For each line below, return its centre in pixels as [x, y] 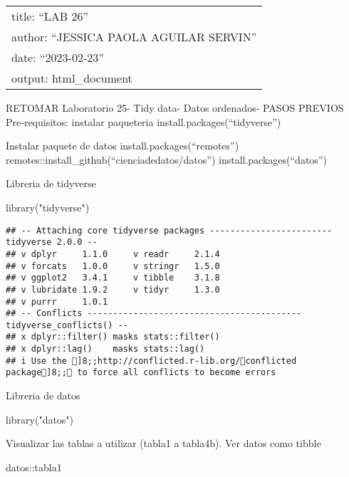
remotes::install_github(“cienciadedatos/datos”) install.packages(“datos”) [166, 159]
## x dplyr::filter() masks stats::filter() [113, 337]
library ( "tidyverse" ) [48, 207]
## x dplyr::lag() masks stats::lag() [105, 349]
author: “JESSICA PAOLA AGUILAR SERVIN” [134, 37]
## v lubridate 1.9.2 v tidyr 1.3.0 [113, 289]
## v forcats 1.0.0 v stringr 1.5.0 [113, 266]
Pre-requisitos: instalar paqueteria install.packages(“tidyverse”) [144, 121]
